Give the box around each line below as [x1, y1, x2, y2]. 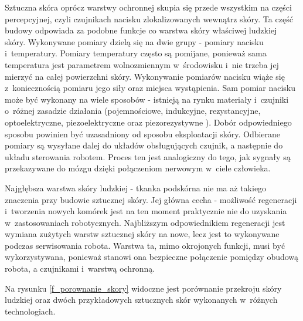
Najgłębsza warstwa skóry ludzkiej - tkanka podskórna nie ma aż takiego [5, 181, 267, 194]
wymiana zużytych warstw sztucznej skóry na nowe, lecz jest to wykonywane [5, 228, 280, 240]
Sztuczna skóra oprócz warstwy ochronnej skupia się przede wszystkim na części [5, 1, 292, 13]
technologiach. [5, 305, 56, 317]
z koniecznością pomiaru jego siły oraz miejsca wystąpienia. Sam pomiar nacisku [5, 82, 295, 94]
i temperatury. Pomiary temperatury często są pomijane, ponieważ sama [5, 47, 267, 59]
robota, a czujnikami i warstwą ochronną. [5, 262, 155, 275]
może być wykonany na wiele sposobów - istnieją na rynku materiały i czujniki [5, 93, 289, 105]
